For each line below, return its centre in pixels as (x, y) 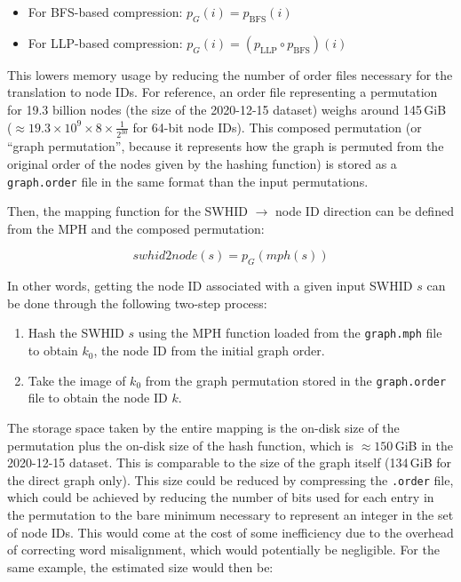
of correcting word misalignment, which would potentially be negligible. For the (223, 550)
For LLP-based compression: (105, 42)
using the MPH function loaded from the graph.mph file (290, 333)
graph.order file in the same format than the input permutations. (188, 181)
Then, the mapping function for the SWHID (127, 211)
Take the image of (77, 380)
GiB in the (424, 445)
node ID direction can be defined (365, 211)
